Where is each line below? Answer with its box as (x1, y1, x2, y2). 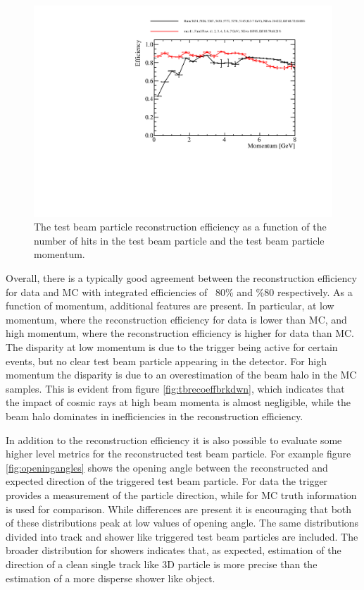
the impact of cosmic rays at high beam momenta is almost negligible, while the (6, 395, 351, 410)
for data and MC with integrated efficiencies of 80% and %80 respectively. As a (6, 284, 353, 299)
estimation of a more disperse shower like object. (6, 570, 215, 585)
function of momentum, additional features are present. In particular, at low (6, 298, 334, 313)
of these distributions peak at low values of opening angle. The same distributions (6, 515, 359, 530)
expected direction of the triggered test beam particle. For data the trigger (6, 474, 328, 488)
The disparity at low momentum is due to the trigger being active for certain (6, 340, 338, 354)
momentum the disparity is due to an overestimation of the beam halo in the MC (6, 367, 357, 382)
